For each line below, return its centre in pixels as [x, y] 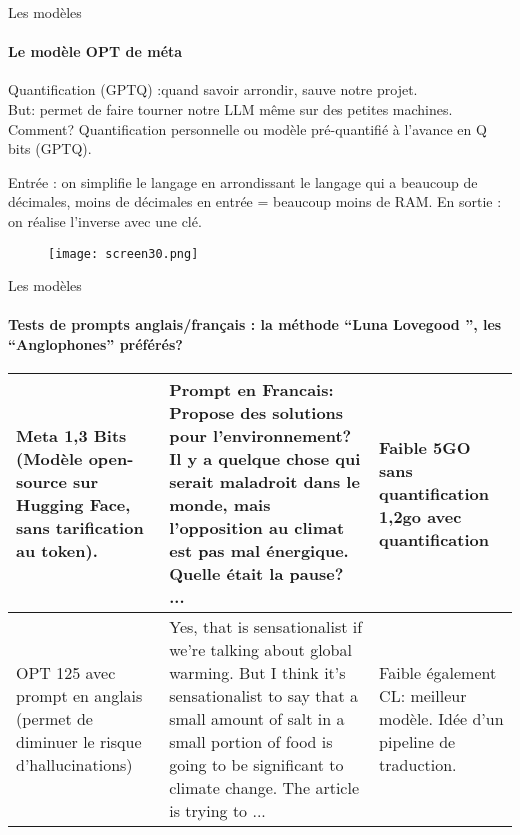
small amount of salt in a [257, 719]
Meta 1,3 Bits [71, 436]
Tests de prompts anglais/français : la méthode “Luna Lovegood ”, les [255, 324]
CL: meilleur [423, 696]
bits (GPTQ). [50, 148]
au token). [57, 551]
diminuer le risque [79, 742]
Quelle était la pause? [256, 574]
